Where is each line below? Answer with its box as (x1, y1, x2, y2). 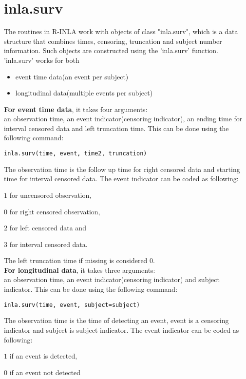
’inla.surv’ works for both (4, 55, 79, 65)
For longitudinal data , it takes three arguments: (4, 265, 155, 275)
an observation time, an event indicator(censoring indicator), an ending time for (4, 114, 243, 124)
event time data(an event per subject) (15, 71, 129, 81)
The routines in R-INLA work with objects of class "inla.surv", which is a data (4, 26, 238, 37)
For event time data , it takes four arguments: (4, 104, 148, 114)
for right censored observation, (9, 206, 100, 216)
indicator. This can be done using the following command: (4, 284, 178, 294)
